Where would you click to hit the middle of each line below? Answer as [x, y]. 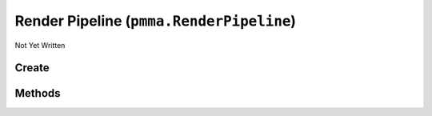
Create [32, 68]
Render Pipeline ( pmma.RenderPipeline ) [155, 21]
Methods [38, 93]
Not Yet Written [40, 45]
